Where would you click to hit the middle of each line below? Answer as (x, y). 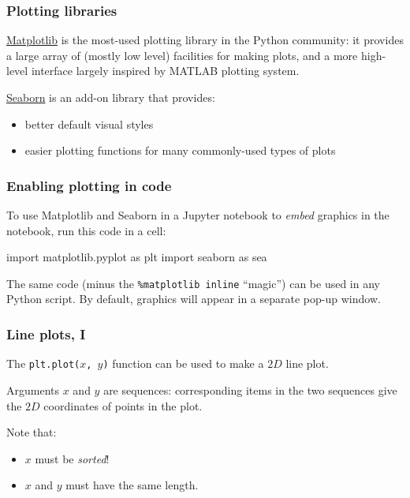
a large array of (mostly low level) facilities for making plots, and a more (182, 55)
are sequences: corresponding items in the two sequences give (250, 389)
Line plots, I (46, 333)
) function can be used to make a (183, 363)
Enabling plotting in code (89, 185)
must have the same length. (132, 485)
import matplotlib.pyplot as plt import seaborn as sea (137, 257)
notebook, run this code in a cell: (86, 230)
